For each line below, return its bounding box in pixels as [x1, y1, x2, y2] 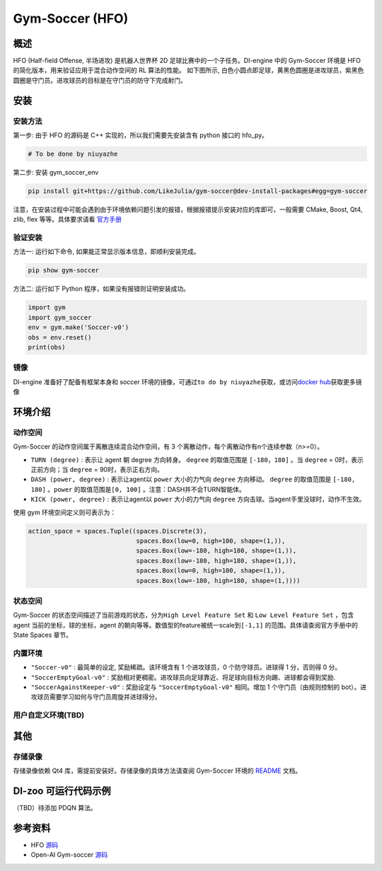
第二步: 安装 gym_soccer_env [13, 168, 99, 176]
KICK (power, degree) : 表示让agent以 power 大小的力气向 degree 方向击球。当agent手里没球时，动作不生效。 [30, 495, 366, 504]
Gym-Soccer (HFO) [13, 11, 129, 26]
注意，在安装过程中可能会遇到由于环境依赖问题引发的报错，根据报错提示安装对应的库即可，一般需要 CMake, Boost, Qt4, [13, 205, 363, 214]
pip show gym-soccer [28, 266, 99, 275]
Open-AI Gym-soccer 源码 [30, 850, 108, 859]
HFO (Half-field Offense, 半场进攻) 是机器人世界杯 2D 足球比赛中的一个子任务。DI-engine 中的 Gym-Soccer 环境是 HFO [13, 57, 361, 65]
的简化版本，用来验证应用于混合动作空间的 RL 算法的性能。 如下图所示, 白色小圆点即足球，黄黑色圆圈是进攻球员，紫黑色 [13, 66, 364, 74]
